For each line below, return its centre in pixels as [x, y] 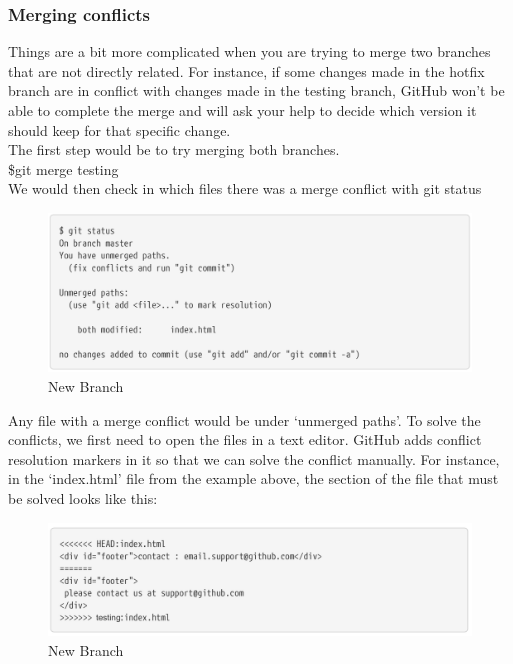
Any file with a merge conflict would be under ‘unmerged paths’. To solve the [244, 419]
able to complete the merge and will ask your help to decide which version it [242, 110]
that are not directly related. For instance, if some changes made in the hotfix [246, 70]
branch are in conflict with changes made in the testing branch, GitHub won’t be [256, 90]
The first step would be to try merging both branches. [174, 149]
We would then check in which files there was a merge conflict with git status [245, 188]
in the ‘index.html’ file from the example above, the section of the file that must [253, 478]
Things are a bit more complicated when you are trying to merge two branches [249, 51]
